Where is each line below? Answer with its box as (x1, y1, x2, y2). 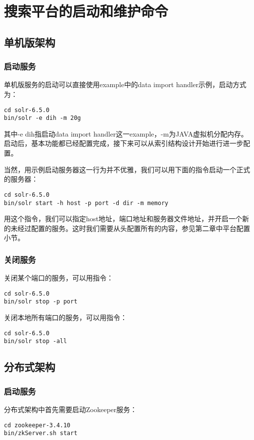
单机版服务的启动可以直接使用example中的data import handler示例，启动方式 (4, 79, 247, 90)
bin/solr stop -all (4, 338, 67, 345)
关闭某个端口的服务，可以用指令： (4, 273, 113, 283)
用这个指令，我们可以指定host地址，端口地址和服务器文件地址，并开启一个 (4, 213, 242, 224)
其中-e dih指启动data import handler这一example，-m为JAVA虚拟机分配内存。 (4, 128, 248, 139)
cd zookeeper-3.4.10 (4, 421, 71, 429)
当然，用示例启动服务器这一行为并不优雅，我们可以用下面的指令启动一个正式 (4, 164, 250, 174)
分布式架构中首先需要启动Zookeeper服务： (4, 404, 137, 414)
